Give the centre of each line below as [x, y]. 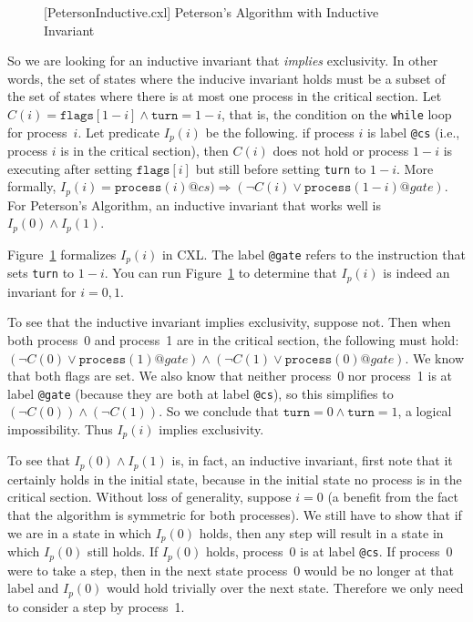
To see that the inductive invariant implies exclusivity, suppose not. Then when [229, 322]
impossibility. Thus [60, 428]
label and [33, 588]
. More [415, 168]
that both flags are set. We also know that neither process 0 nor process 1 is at [230, 376]
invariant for [42, 291]
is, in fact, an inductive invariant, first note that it [312, 460]
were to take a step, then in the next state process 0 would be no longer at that [231, 570]
